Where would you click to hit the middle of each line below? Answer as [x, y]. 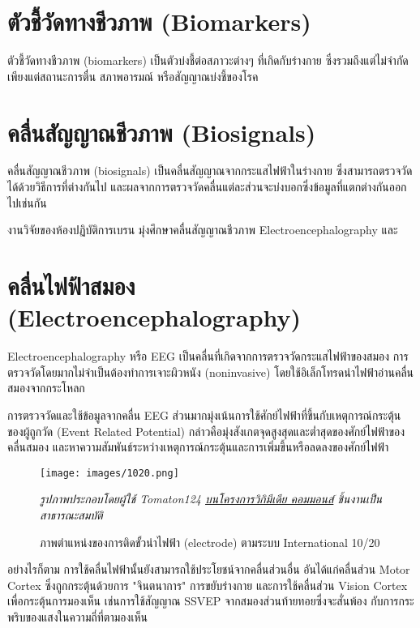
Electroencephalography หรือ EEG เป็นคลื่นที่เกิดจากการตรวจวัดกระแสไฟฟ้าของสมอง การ [208, 356]
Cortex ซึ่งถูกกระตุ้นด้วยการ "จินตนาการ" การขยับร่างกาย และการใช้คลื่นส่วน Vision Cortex [208, 585]
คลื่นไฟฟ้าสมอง [71, 285]
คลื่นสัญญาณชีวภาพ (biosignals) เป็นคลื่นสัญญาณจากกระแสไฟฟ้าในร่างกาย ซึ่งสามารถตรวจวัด [210, 171]
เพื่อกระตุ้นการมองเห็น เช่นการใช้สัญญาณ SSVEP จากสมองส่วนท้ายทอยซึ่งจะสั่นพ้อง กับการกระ [211, 601]
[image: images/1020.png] [109, 473]
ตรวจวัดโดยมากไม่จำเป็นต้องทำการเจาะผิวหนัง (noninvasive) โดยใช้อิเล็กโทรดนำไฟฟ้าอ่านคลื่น [211, 372]
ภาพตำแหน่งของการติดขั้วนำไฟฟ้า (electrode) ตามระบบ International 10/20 [210, 542]
